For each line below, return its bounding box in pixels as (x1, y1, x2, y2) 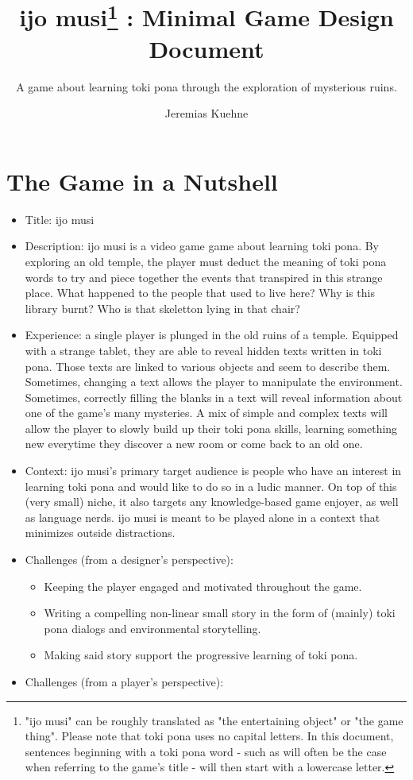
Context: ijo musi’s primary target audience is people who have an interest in (25, 462, 402, 479)
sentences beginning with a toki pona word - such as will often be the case (25, 743, 387, 759)
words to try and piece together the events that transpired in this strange (25, 268, 383, 285)
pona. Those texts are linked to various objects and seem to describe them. (25, 357, 391, 374)
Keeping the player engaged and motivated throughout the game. (44, 577, 362, 594)
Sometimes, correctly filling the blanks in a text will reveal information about (25, 388, 403, 405)
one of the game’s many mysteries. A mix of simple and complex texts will (25, 404, 388, 421)
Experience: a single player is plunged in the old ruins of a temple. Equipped (25, 326, 399, 343)
